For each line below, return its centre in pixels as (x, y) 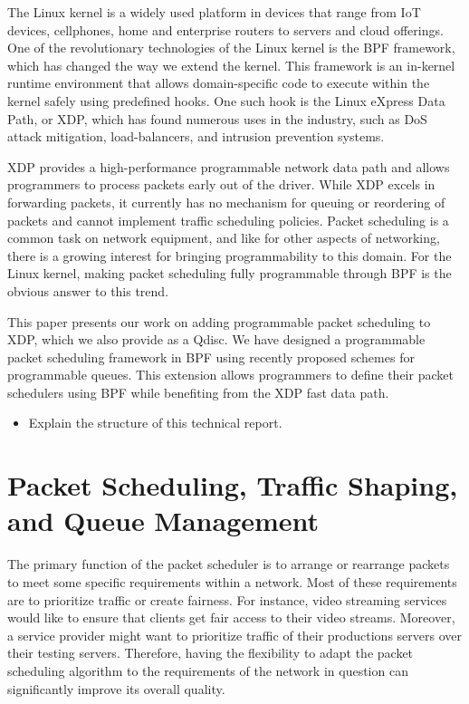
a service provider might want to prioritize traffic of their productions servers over (234, 635)
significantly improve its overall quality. (116, 688)
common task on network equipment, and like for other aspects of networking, (224, 238)
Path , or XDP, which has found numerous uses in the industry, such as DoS (217, 118)
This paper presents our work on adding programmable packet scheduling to (219, 321)
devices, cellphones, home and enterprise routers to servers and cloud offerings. (225, 29)
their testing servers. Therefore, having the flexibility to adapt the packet (211, 653)
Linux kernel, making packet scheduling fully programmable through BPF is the (230, 273)
